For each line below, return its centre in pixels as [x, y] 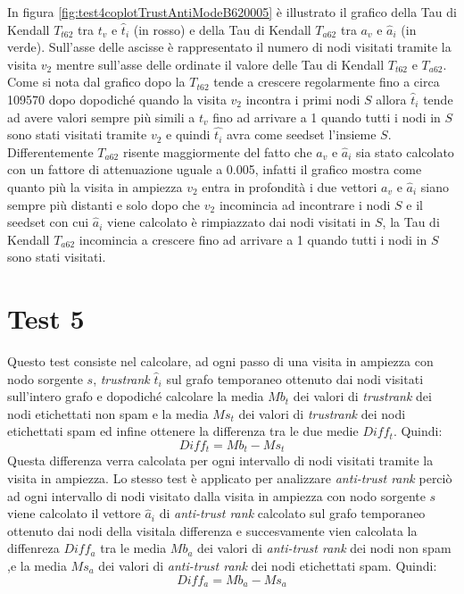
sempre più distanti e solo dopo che [104, 204]
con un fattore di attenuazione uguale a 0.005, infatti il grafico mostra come [215, 169]
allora [391, 99]
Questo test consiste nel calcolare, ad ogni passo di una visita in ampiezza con [220, 361]
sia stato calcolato [405, 151]
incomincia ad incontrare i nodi [305, 204]
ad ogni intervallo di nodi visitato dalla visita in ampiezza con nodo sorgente [216, 495]
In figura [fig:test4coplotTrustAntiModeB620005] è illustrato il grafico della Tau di [232, 12]
